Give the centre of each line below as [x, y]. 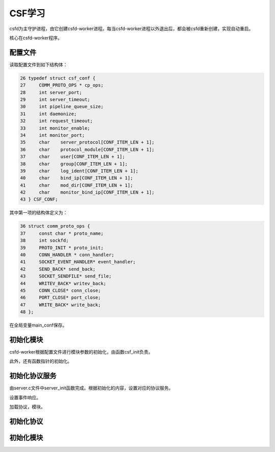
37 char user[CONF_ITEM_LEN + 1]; [73, 157]
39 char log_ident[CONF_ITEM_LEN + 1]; [79, 171]
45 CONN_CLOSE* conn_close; [61, 290]
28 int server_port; [51, 92]
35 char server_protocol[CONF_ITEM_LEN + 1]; [87, 142]
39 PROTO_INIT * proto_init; [62, 248]
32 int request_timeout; [57, 121]
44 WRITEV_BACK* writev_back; [63, 283]
